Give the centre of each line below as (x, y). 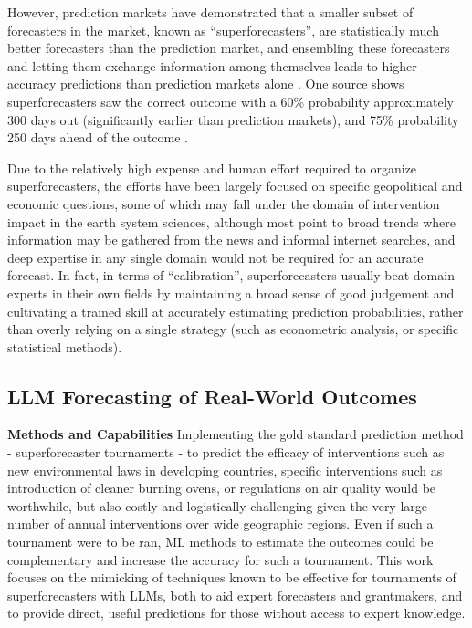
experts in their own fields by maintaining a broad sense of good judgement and (231, 293)
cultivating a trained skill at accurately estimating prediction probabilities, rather (236, 311)
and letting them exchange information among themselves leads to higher (212, 65)
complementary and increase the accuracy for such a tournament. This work (220, 559)
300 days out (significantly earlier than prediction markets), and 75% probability (233, 119)
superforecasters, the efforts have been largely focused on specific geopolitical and (235, 186)
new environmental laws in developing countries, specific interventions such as (225, 470)
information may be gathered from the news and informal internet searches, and (231, 240)
